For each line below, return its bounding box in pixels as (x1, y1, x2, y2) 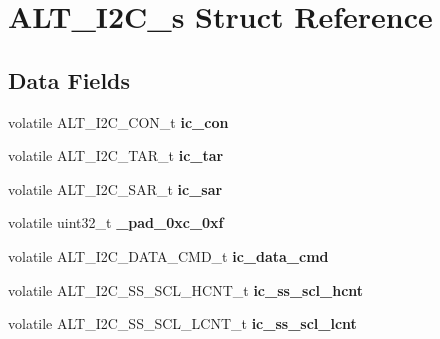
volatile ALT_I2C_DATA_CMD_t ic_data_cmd (8, 245, 329, 266)
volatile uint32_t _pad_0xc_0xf (8, 212, 224, 233)
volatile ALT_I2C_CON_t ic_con (8, 111, 229, 132)
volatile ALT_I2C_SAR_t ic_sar (8, 178, 223, 199)
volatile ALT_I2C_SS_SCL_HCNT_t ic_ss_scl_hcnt (8, 279, 364, 300)
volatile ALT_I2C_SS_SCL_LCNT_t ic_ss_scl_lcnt (8, 313, 357, 334)
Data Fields (8, 64, 131, 95)
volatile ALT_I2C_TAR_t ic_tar (8, 145, 224, 166)
